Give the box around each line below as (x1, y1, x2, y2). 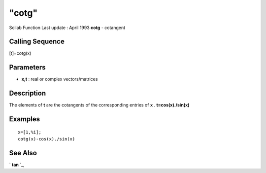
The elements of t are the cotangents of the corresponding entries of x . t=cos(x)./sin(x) (9, 102, 190, 108)
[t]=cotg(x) (9, 50, 32, 56)
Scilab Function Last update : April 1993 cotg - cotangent (9, 25, 126, 31)
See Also (9, 148, 37, 157)
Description (9, 89, 46, 98)
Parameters (9, 63, 46, 71)
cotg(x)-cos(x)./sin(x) (18, 136, 75, 142)
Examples (9, 115, 40, 123)
